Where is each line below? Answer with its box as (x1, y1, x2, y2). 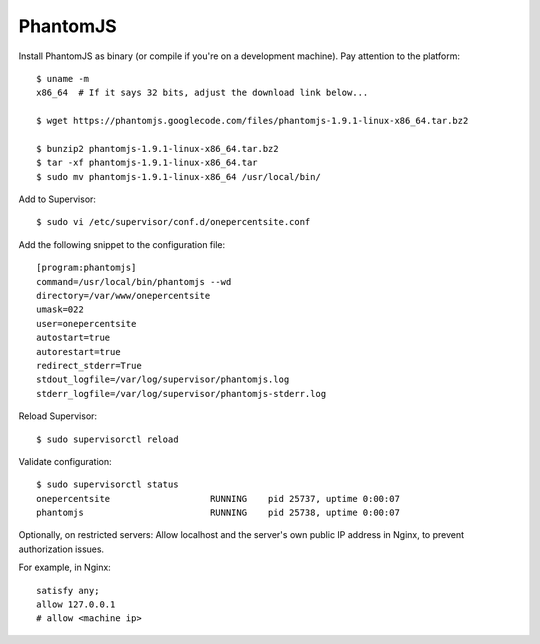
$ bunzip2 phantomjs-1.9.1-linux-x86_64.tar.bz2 (36, 143, 279, 154)
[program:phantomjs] (36, 262, 137, 274)
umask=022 (36, 304, 84, 315)
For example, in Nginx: (18, 561, 112, 574)
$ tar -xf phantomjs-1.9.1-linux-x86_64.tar (36, 157, 259, 169)
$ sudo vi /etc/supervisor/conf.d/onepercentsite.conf (36, 216, 311, 228)
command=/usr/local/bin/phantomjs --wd (36, 276, 232, 287)
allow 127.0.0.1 (36, 599, 116, 610)
